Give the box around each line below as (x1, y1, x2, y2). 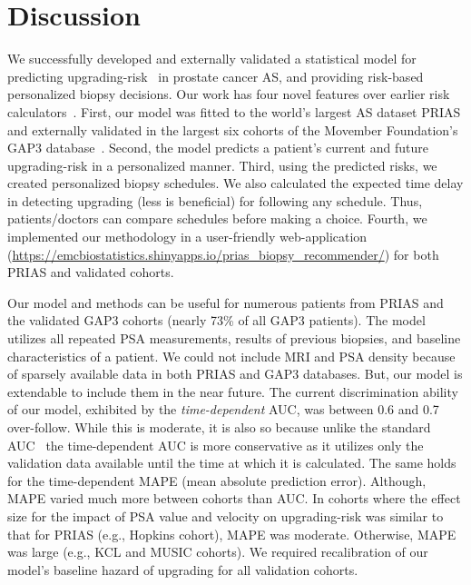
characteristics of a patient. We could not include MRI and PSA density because (7, 346, 456, 365)
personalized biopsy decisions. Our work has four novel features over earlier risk (7, 84, 450, 104)
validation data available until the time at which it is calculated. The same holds (7, 453, 456, 472)
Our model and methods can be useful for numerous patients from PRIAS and (7, 292, 444, 312)
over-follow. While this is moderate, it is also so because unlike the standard (7, 418, 431, 436)
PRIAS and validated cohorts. (7, 263, 174, 282)
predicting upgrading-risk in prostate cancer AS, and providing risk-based (7, 66, 424, 85)
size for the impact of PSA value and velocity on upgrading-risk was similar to (7, 506, 444, 525)
